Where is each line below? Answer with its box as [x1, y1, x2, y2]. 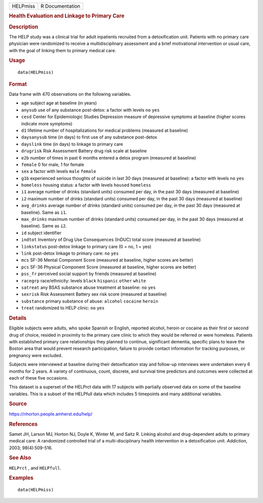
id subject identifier [21, 230, 62, 236]
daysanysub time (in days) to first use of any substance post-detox [21, 134, 157, 140]
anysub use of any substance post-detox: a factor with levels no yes [21, 107, 160, 113]
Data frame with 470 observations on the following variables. [9, 91, 131, 97]
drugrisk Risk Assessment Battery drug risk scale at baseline [21, 148, 147, 154]
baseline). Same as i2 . [21, 223, 67, 229]
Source [9, 401, 27, 407]
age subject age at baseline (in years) [21, 100, 97, 106]
